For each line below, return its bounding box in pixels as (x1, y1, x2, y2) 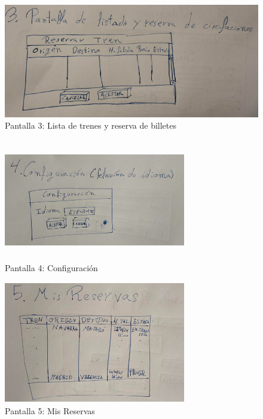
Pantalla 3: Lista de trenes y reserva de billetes (5, 119, 176, 132)
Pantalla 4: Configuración (5, 262, 98, 274)
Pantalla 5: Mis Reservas (5, 404, 95, 417)
